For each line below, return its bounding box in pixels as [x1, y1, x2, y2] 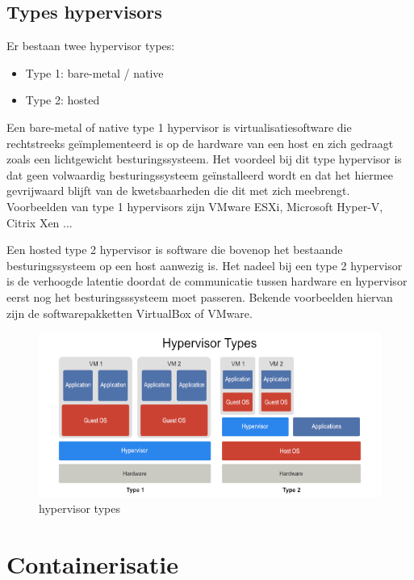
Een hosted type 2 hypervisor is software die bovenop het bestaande [6, 241, 343, 258]
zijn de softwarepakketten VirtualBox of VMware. [6, 304, 253, 321]
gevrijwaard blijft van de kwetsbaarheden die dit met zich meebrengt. [6, 182, 350, 199]
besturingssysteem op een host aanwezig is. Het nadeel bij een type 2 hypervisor [6, 256, 403, 273]
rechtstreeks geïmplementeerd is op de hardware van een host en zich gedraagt [6, 134, 394, 151]
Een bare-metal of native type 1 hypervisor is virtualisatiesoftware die [6, 118, 352, 135]
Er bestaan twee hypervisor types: [6, 37, 175, 54]
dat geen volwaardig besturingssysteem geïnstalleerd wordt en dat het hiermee [6, 166, 393, 183]
